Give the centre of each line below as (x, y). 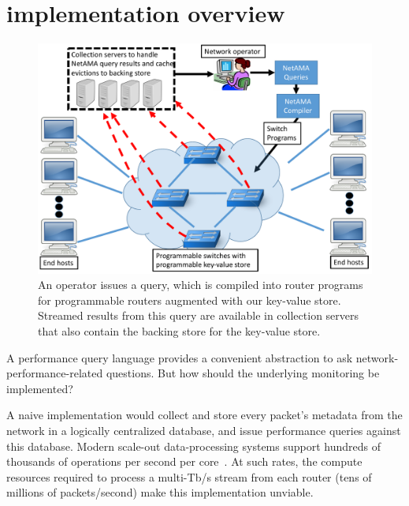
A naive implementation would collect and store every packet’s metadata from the (204, 415)
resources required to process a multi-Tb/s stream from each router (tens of (189, 476)
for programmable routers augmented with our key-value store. (190, 300)
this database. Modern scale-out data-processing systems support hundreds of (193, 446)
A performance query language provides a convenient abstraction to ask (180, 357)
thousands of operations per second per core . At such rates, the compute (184, 461)
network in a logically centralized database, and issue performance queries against (204, 430)
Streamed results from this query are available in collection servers (199, 315)
